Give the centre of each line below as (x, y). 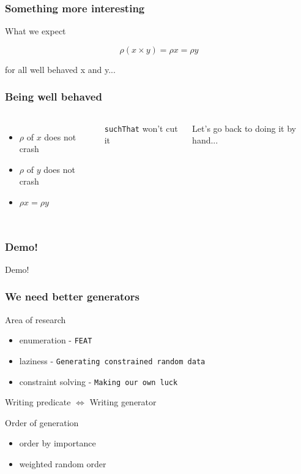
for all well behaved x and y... (60, 69)
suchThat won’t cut (141, 128)
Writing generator (123, 402)
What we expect (35, 31)
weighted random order (63, 463)
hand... (205, 140)
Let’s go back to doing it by (244, 128)
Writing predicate (38, 402)
